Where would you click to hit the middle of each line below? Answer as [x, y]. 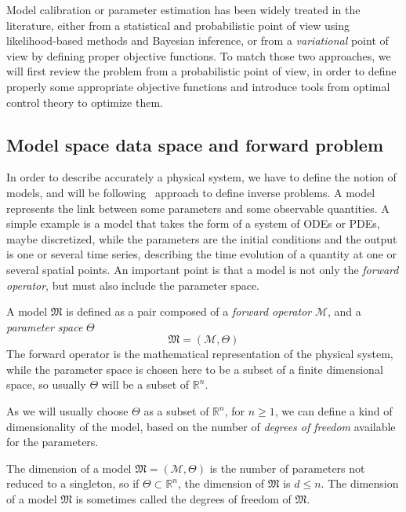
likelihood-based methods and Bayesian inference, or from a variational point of [198, 40]
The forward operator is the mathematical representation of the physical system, [200, 354]
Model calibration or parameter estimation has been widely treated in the [183, 9]
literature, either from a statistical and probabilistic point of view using [178, 25]
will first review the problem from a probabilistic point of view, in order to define [201, 71]
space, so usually [46, 384]
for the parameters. [53, 442]
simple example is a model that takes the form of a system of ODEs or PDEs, [193, 223]
